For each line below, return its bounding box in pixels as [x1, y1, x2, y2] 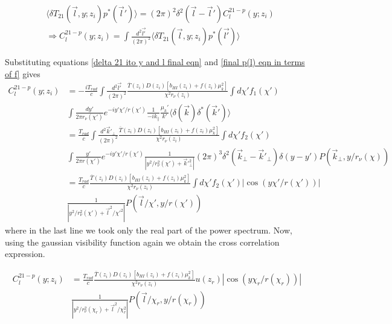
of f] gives [5, 67, 40, 80]
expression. [5, 247, 45, 260]
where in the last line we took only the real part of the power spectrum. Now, [5, 224, 292, 237]
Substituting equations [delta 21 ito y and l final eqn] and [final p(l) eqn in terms [5, 56, 305, 68]
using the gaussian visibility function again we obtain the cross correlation [5, 235, 280, 248]
